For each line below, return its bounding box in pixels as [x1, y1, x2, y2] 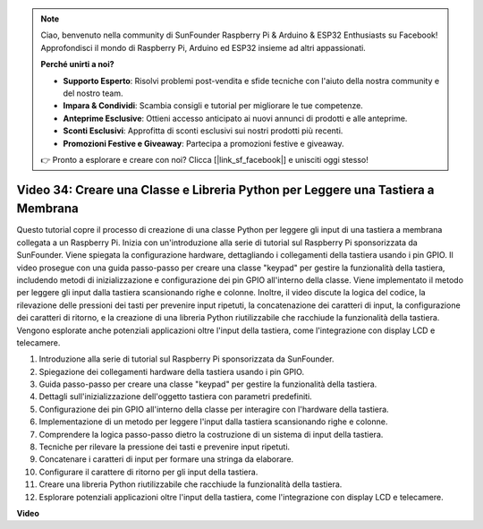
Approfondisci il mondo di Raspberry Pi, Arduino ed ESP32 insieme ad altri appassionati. [40, 42, 366, 53]
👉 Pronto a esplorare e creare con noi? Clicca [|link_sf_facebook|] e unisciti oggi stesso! [40, 154, 369, 165]
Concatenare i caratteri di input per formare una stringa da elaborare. [38, 454, 294, 465]
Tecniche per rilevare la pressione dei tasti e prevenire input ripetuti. [38, 441, 291, 452]
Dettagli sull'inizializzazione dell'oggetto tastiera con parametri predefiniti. [38, 391, 312, 402]
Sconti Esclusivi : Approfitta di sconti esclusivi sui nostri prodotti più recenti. [63, 125, 343, 136]
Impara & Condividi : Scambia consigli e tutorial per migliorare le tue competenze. [63, 100, 364, 111]
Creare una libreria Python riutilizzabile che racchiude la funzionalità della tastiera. [38, 479, 343, 490]
